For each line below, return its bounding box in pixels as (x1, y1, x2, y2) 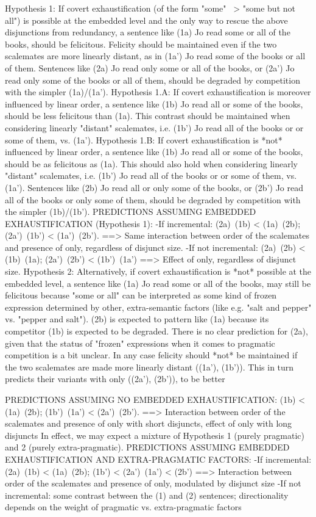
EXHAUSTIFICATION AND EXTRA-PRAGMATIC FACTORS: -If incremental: (5, 452, 312, 465)
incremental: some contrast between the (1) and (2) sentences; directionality (5, 488, 289, 501)
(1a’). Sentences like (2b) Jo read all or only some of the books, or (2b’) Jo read (5, 181, 303, 193)
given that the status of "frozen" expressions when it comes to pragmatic (5, 336, 275, 349)
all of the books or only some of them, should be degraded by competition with (5, 193, 301, 206)
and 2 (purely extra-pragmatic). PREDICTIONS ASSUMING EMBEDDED (5, 441, 290, 454)
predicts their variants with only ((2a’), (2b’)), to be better (5, 372, 225, 385)
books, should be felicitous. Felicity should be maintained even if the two (5, 37, 277, 50)
